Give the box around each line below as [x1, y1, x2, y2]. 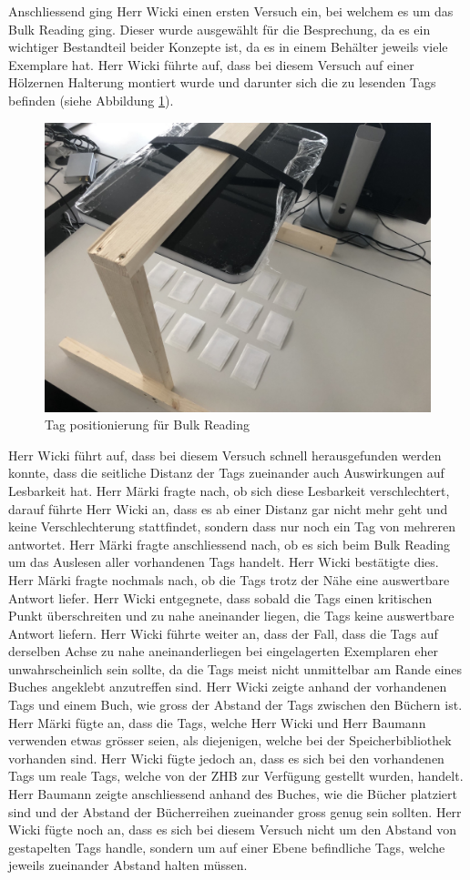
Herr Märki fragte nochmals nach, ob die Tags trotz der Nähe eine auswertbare [8, 570, 450, 589]
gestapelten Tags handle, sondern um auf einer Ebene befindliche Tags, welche [8, 837, 445, 856]
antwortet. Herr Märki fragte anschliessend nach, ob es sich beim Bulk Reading [8, 534, 451, 553]
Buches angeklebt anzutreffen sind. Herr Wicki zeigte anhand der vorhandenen [8, 677, 447, 696]
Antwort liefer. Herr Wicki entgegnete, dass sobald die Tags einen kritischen [8, 588, 433, 607]
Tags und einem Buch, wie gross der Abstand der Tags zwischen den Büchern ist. [8, 695, 463, 714]
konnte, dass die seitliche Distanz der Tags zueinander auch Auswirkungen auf [8, 463, 444, 482]
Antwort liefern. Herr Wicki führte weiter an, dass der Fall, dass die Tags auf [8, 623, 438, 642]
